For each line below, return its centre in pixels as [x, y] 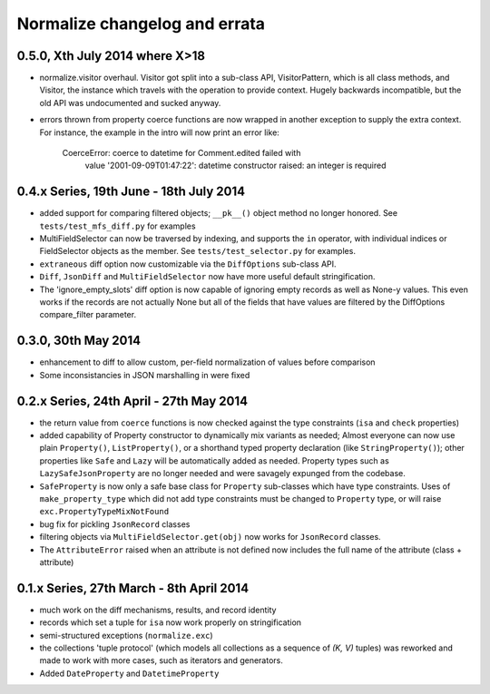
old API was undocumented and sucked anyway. [130, 103]
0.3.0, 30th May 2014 [78, 341]
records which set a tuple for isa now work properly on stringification [171, 622]
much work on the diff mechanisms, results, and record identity [158, 610]
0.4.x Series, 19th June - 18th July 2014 [131, 192]
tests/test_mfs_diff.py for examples [118, 226]
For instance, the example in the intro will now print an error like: [160, 132]
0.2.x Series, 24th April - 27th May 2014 [132, 401]
